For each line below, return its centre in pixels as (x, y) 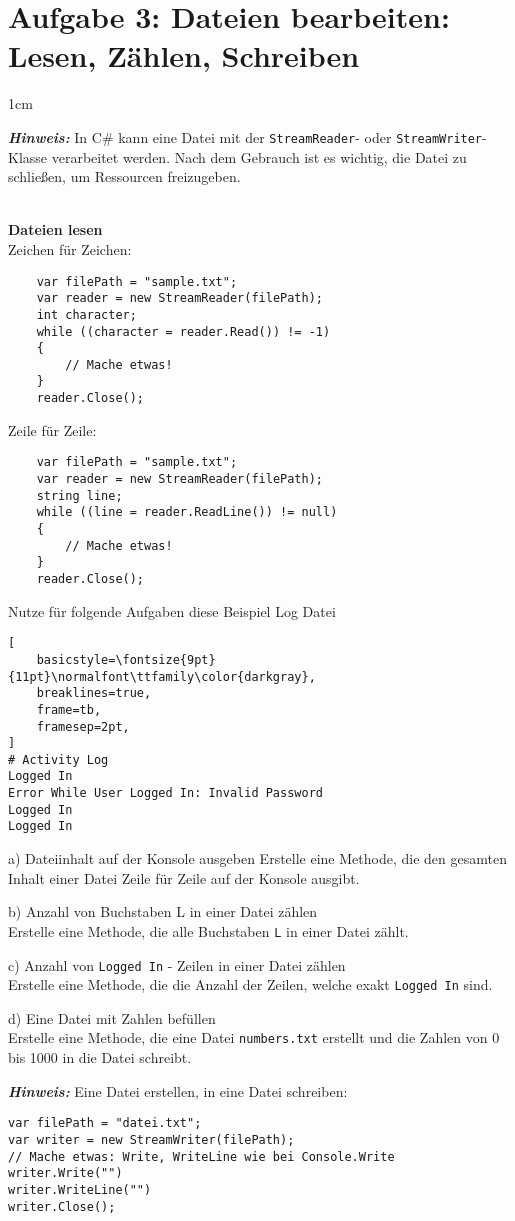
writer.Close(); (62, 1206)
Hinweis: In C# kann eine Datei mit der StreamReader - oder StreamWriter (245, 136)
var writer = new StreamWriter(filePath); (151, 1139)
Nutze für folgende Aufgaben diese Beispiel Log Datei (172, 610)
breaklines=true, (94, 693)
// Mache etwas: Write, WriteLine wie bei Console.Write (201, 1156)
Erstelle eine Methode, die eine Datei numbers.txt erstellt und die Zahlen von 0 (254, 1037)
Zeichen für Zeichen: (70, 248)
